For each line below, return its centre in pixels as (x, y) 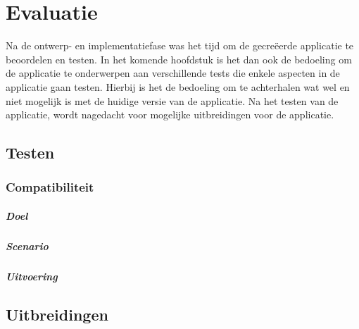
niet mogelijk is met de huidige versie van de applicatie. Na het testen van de (172, 100)
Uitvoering (32, 276)
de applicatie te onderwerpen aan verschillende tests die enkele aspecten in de (173, 73)
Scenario (27, 246)
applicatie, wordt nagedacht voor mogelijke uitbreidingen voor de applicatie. (170, 114)
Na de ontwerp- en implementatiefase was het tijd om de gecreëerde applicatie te (180, 45)
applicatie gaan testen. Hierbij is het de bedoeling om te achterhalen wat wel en (178, 86)
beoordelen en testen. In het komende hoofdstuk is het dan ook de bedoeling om (179, 59)
